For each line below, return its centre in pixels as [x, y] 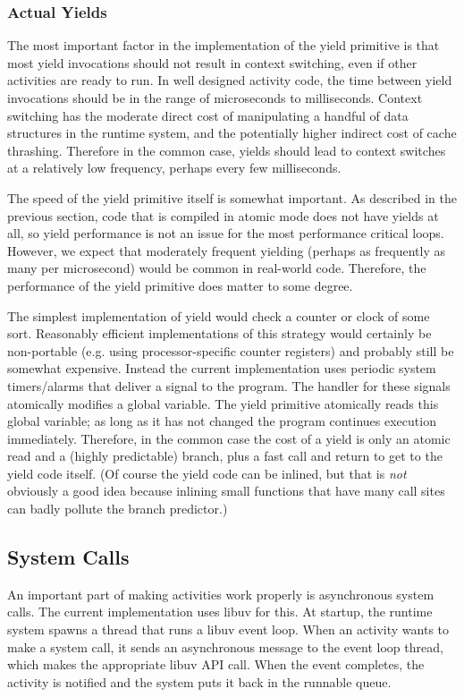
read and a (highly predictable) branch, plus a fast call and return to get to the [225, 456]
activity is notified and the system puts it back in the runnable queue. [199, 681]
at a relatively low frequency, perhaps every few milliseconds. [174, 168]
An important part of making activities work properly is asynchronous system [221, 594]
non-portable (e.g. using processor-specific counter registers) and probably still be [231, 350]
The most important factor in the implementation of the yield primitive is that [224, 45]
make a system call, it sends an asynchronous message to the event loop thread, [225, 646]
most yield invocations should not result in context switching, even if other [212, 62]
